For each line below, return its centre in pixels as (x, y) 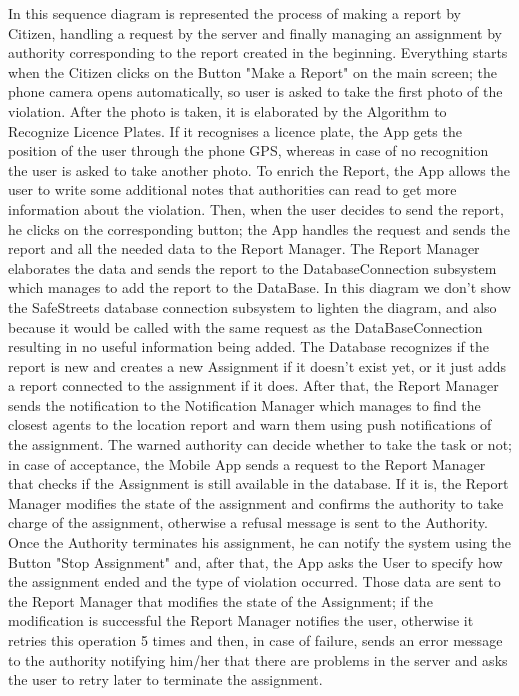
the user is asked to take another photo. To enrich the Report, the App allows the (259, 169)
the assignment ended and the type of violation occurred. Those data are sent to (254, 581)
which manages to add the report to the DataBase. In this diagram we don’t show (259, 287)
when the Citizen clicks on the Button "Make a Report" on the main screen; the (252, 71)
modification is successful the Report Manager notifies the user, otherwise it (241, 620)
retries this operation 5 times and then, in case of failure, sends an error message (255, 640)
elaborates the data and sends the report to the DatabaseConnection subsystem (252, 267)
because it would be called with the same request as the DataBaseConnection (245, 326)
